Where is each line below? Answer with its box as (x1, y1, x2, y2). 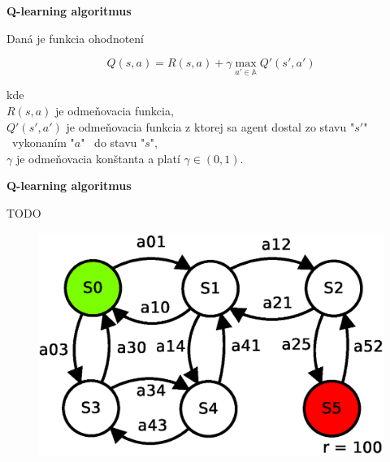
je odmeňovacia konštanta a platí (15, 149, 180, 166)
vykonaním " (11, 134, 75, 151)
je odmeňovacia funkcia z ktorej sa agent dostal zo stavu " (66, 118, 355, 135)
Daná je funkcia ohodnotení (6, 29, 145, 46)
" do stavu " (80, 134, 145, 151)
